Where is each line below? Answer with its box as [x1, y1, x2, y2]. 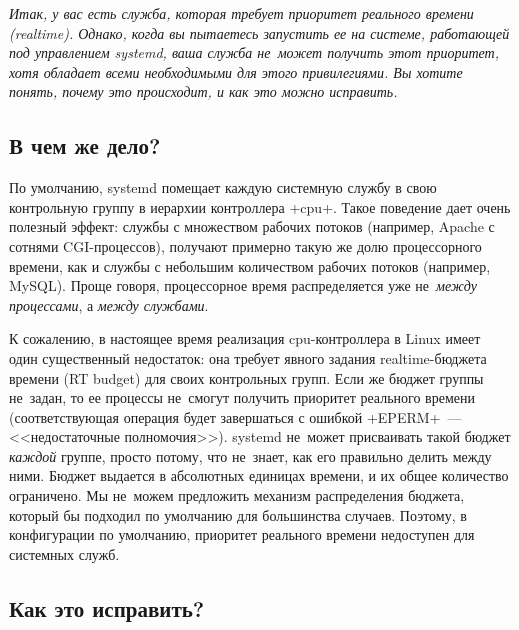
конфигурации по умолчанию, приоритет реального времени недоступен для [9, 524, 475, 545]
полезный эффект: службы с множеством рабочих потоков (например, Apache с [9, 216, 495, 237]
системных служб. [9, 543, 120, 564]
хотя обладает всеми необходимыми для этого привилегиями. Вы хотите [9, 61, 463, 82]
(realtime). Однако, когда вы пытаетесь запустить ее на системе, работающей [9, 22, 510, 43]
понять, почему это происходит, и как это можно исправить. [9, 81, 398, 102]
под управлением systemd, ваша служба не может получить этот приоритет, [9, 42, 499, 63]
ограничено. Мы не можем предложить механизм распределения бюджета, [9, 485, 465, 506]
